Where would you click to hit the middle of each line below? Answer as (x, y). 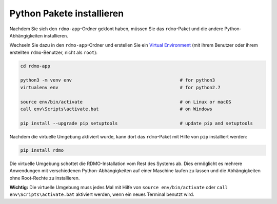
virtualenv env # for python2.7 (120, 87)
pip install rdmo (42, 150)
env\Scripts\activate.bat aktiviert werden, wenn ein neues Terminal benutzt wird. (102, 194)
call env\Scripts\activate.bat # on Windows (116, 109)
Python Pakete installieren (67, 13)
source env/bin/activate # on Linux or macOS (126, 102)
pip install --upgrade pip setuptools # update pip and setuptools (137, 123)
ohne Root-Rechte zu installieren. (45, 178)
